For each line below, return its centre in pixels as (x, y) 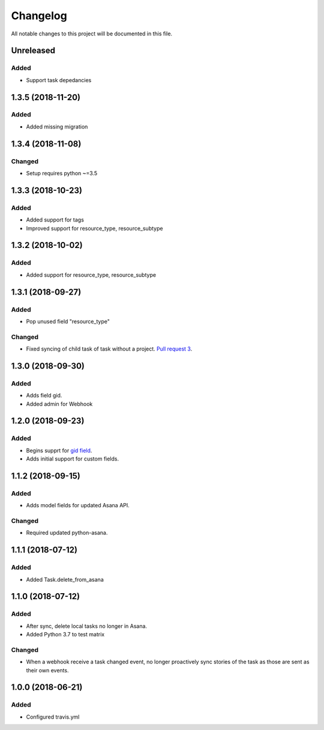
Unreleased (33, 51)
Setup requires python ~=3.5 (62, 173)
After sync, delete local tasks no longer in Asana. (86, 626)
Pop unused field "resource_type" (68, 321)
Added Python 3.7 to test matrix (65, 635)
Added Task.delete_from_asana (65, 579)
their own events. (47, 670)
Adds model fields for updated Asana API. (78, 505)
